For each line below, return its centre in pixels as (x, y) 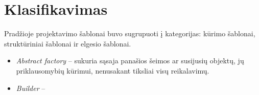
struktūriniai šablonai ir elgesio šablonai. (68, 43)
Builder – (31, 88)
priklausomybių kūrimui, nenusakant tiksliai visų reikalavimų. (113, 70)
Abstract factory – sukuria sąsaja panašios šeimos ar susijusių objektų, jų (130, 61)
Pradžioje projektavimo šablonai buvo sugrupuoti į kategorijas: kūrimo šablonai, (130, 33)
